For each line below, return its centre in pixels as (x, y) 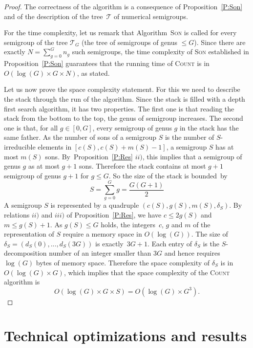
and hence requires (192, 253)
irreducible (20, 146)
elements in (55, 146)
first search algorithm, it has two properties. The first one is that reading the (119, 108)
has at (225, 146)
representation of (29, 234)
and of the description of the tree (53, 16)
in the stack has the (209, 127)
